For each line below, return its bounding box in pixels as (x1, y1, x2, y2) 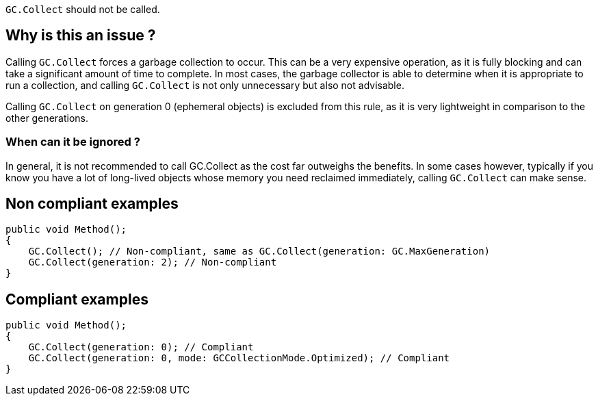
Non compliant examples (5, 195, 179, 213)
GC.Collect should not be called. (5, 3, 160, 15)
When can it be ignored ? (5, 135, 140, 149)
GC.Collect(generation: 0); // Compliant (28, 341, 254, 353)
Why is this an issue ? (5, 27, 156, 44)
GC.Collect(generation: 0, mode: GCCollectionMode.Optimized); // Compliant (28, 352, 450, 364)
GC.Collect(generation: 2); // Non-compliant (28, 257, 277, 268)
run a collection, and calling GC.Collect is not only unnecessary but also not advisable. (5, 79, 404, 91)
